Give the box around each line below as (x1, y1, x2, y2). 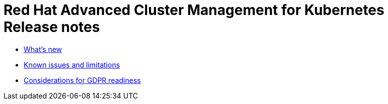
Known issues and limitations (24, 60, 120, 69)
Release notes (4, 18, 100, 35)
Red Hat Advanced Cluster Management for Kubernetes (4, 1, 384, 18)
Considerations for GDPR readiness (24, 75, 141, 84)
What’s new (24, 44, 62, 53)
